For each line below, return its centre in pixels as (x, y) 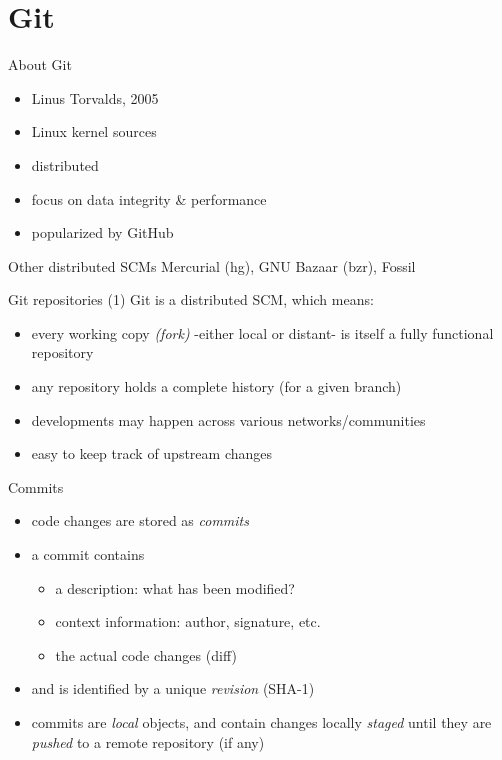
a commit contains (88, 554)
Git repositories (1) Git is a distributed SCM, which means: (191, 299)
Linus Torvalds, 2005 (95, 97)
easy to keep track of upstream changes (152, 453)
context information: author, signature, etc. (188, 621)
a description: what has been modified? (175, 587)
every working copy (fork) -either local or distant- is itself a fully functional (262, 332)
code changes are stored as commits (140, 520)
